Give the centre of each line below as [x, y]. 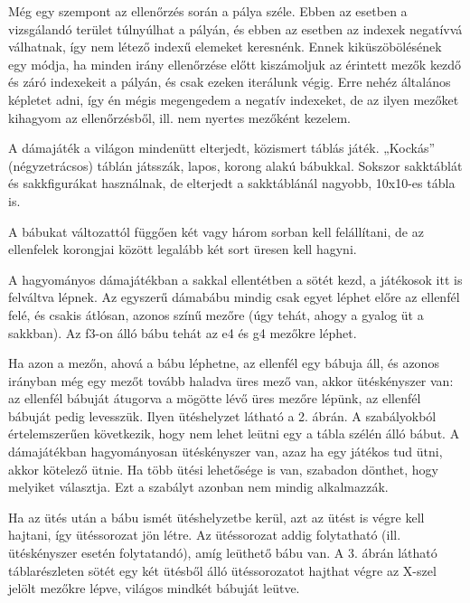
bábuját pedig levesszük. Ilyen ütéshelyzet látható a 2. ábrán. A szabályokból [222, 415]
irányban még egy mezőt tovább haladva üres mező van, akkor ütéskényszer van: [231, 380]
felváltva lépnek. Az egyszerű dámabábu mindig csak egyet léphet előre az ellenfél [234, 297]
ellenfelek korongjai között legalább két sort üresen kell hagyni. [183, 249]
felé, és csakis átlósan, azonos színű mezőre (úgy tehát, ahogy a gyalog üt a [216, 314]
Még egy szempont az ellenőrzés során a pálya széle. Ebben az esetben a [208, 11]
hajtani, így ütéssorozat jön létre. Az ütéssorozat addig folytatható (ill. [205, 535]
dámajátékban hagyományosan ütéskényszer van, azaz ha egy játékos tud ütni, [226, 452]
